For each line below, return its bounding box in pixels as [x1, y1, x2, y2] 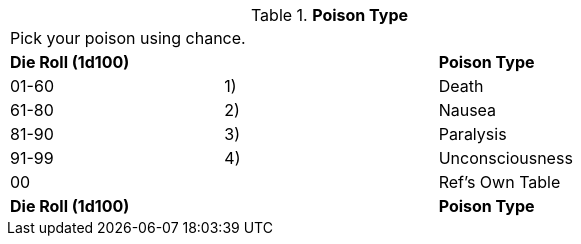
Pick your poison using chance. [10, 28, 246, 48]
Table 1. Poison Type [250, 5, 409, 25]
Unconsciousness [438, 148, 573, 168]
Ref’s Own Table [438, 172, 561, 192]
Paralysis [438, 124, 507, 144]
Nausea [438, 100, 497, 120]
